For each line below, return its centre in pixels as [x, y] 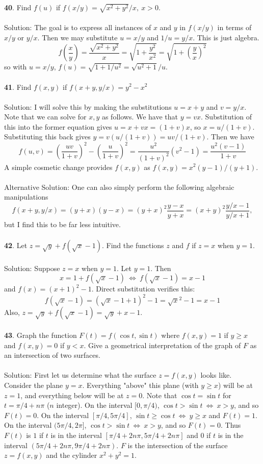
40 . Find [18, 7]
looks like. [216, 375]
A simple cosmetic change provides [58, 167]
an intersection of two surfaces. [52, 355]
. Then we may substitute [77, 37]
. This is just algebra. [226, 37]
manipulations [26, 197]
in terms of [234, 27]
